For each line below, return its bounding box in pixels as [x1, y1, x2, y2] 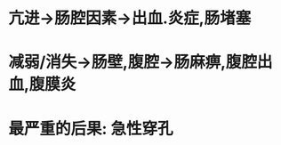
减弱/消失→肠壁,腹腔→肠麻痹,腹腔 [8, 52, 258, 72]
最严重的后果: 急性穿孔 [8, 118, 173, 139]
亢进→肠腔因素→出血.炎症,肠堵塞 [8, 8, 252, 28]
